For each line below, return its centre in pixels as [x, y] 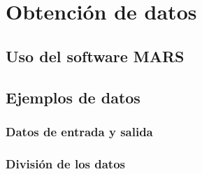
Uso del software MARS [95, 56]
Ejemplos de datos [73, 97]
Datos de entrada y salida [79, 131]
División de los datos [65, 163]
